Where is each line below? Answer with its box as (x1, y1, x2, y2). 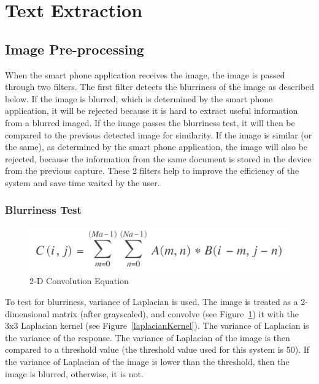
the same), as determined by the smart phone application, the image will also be (5, 140, 308, 153)
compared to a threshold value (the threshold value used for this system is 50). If (5, 343, 310, 356)
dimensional (5, 307, 50, 320)
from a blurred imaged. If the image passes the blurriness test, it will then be (5, 116, 295, 129)
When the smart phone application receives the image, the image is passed (5, 68, 285, 81)
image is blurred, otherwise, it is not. (5, 367, 144, 380)
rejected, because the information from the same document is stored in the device (5, 152, 312, 165)
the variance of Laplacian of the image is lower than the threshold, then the (5, 355, 290, 367)
